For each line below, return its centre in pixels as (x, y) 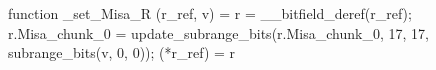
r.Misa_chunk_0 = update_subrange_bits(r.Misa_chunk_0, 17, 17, (218, 32)
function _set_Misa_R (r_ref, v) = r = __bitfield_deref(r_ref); (210, 13)
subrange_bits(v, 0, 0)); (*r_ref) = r (122, 52)
